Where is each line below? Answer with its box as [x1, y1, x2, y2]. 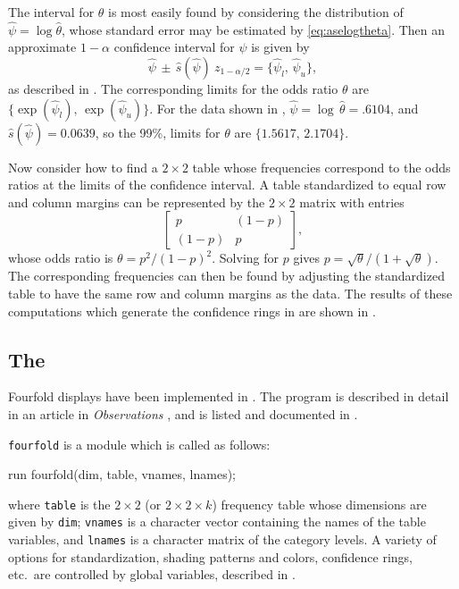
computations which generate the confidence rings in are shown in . [8, 301, 376, 320]
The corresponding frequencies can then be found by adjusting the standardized [8, 266, 445, 285]
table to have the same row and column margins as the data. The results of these [8, 283, 453, 302]
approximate [8, 38, 77, 56]
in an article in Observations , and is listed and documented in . [8, 404, 358, 423]
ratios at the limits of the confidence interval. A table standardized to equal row [8, 175, 446, 194]
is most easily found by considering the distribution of [108, 3, 404, 21]
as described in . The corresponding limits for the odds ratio [8, 80, 338, 97]
